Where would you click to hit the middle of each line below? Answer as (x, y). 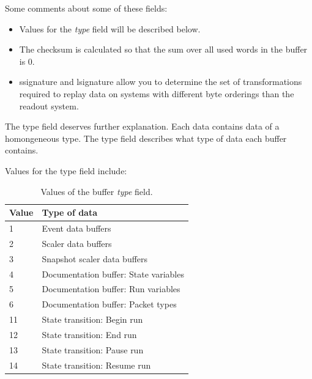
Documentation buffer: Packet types (109, 304)
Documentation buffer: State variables (113, 274)
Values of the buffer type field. (97, 191)
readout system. (49, 105)
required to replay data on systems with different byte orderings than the (157, 93)
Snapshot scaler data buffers (95, 258)
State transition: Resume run (96, 365)
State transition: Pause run (93, 349)
